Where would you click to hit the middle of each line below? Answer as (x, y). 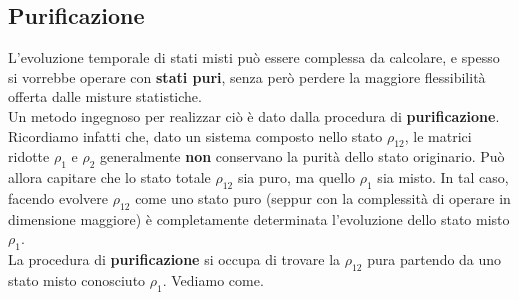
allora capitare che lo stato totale (109, 177)
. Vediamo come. (213, 279)
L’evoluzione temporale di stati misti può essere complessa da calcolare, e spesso (254, 57)
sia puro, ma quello (296, 177)
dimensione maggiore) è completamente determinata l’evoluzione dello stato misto (259, 218)
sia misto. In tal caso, (443, 177)
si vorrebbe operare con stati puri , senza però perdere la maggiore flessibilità (247, 76)
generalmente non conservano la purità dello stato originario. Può (302, 156)
